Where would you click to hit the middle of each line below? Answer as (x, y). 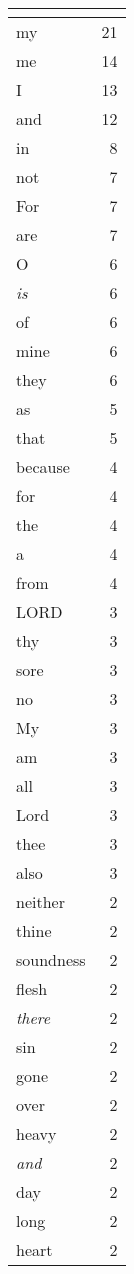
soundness (51, 959)
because (43, 466)
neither (40, 901)
